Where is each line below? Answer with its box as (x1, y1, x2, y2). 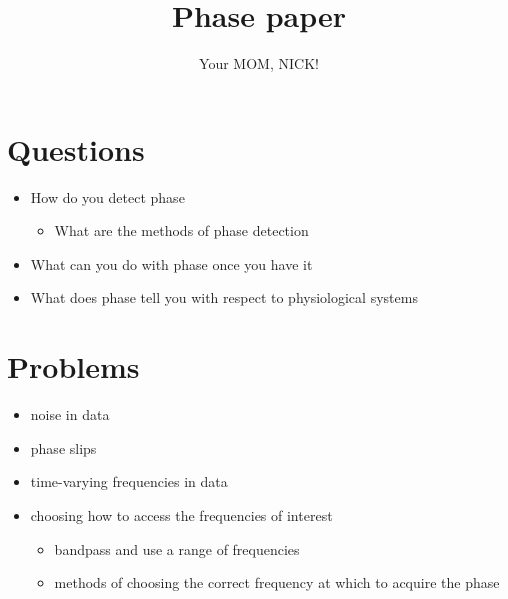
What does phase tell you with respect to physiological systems (30, 287, 418, 308)
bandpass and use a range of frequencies (54, 538, 300, 559)
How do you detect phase (30, 186, 185, 207)
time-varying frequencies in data (30, 471, 228, 492)
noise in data (30, 404, 110, 425)
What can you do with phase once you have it (30, 253, 313, 274)
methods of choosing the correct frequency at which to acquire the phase (54, 572, 500, 593)
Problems (7, 346, 140, 387)
